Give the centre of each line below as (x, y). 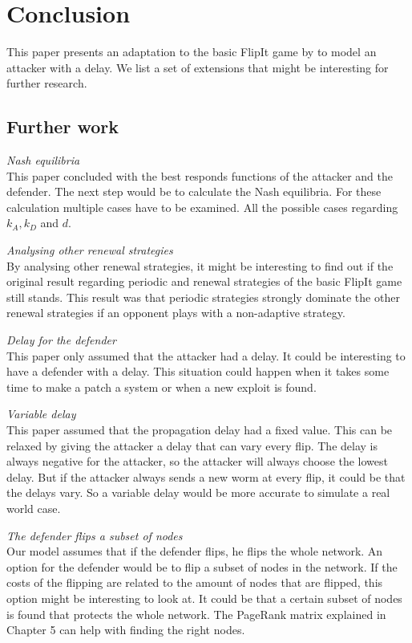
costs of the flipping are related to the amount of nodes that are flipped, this (195, 582)
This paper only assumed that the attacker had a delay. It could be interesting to (206, 355)
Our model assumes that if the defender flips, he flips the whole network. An (195, 551)
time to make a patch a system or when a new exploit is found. (162, 387)
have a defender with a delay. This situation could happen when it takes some (198, 371)
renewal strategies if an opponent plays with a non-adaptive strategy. (176, 313)
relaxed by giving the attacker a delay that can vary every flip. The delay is (192, 445)
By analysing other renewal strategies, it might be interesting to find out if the (200, 265)
